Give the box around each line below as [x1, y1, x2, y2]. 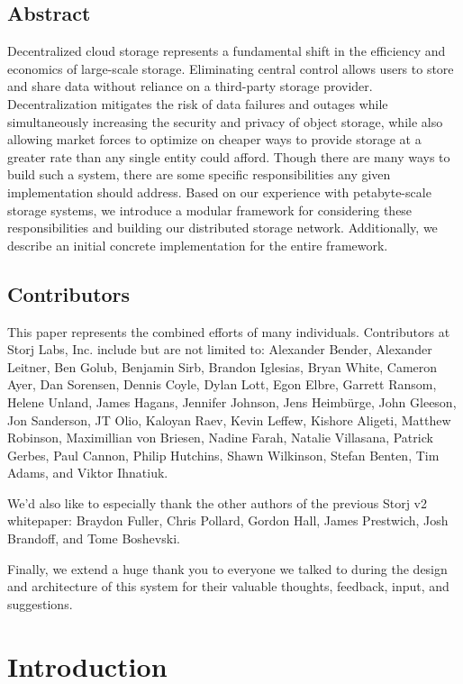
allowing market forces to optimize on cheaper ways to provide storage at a [7, 130, 422, 149]
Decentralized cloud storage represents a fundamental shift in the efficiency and [7, 41, 446, 60]
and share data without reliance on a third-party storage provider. [7, 77, 373, 96]
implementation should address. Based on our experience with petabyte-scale [7, 182, 431, 201]
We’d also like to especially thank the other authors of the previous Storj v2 [7, 493, 427, 512]
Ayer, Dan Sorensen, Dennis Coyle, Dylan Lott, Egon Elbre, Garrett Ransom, [7, 375, 437, 394]
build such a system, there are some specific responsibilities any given [7, 165, 391, 184]
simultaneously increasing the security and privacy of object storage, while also [7, 112, 443, 131]
